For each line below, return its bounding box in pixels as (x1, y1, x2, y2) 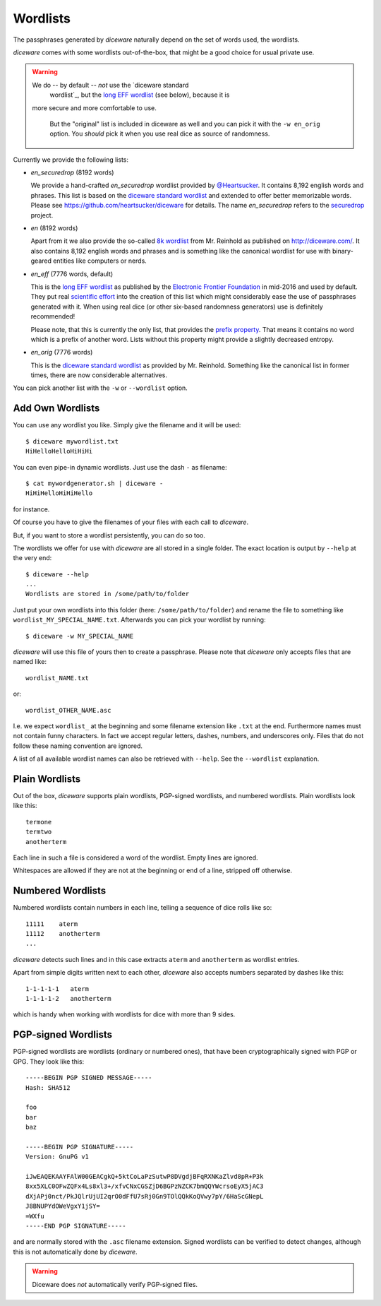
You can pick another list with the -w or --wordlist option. (13, 384, 188, 392)
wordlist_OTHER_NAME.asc (25, 706, 111, 714)
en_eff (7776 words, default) (30, 269, 114, 278)
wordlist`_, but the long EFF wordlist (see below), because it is (49, 90, 230, 99)
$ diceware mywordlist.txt (25, 437, 119, 445)
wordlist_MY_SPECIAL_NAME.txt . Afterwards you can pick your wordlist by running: (13, 615, 266, 624)
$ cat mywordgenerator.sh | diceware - (25, 479, 164, 487)
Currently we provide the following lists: (13, 155, 129, 164)
